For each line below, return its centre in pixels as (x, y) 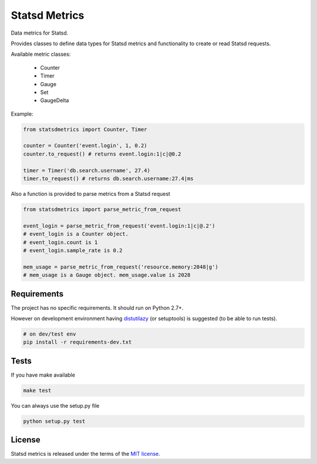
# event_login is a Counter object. (76, 234)
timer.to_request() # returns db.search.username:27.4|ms (108, 179)
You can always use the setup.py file (55, 405)
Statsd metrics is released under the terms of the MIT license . (86, 454)
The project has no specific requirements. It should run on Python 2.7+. (97, 307)
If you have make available (43, 375)
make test (37, 390)
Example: (22, 114)
